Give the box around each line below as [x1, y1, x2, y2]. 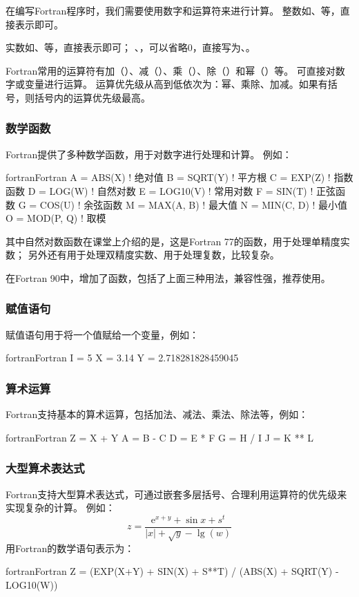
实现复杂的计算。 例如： [6, 500, 115, 515]
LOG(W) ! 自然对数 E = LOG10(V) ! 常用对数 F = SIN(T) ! [49, 183, 313, 198]
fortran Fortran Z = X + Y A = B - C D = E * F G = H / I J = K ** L [6, 430, 314, 444]
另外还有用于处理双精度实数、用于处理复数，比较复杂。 [28, 247, 280, 262]
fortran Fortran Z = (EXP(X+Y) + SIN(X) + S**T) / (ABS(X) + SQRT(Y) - [6, 564, 339, 578]
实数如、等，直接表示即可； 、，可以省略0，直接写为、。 [6, 40, 255, 55]
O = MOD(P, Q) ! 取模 [6, 211, 106, 225]
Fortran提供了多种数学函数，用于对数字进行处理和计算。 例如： [6, 146, 292, 161]
